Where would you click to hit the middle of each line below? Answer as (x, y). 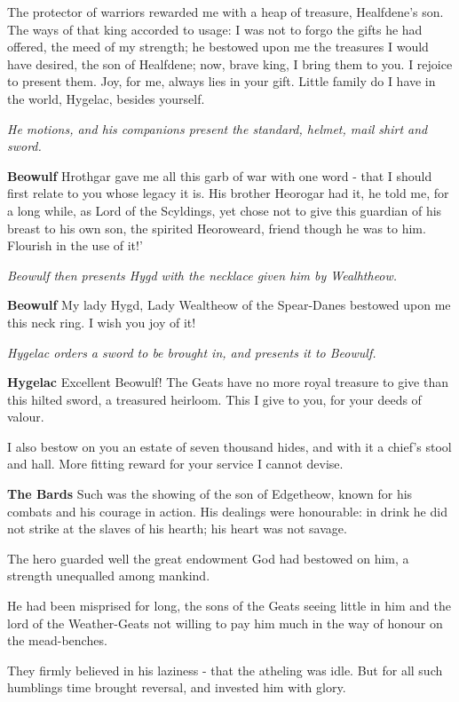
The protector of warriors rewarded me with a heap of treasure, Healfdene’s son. (226, 12)
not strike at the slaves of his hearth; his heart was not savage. (177, 528)
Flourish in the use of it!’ (75, 245)
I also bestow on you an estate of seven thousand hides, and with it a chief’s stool (229, 446)
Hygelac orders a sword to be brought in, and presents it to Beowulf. (192, 352)
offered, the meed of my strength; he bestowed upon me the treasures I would (218, 47)
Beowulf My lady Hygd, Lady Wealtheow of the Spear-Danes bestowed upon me (229, 305)
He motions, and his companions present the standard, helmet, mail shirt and (218, 128)
